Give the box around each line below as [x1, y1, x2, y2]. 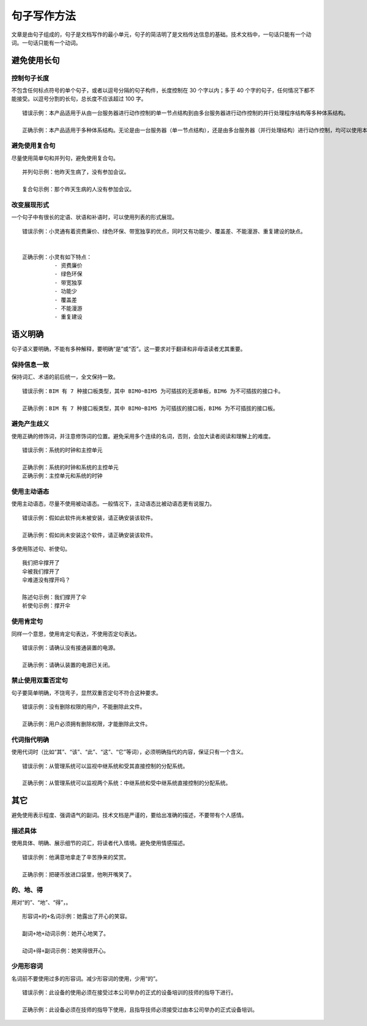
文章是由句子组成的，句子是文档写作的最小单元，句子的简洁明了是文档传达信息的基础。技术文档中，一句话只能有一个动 [11, 31, 311, 38]
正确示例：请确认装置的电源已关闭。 [22, 661, 113, 668]
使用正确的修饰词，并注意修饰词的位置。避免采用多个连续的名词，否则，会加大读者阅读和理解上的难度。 [11, 432, 274, 439]
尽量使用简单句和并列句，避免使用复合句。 [11, 154, 119, 162]
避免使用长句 [11, 55, 60, 66]
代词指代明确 [11, 735, 50, 744]
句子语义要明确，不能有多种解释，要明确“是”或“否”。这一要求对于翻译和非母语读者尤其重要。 [11, 345, 246, 352]
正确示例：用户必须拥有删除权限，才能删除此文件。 [22, 721, 151, 728]
